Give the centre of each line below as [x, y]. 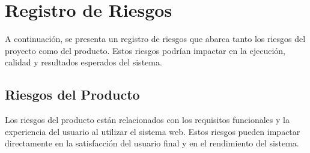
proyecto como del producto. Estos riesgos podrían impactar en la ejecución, [145, 50]
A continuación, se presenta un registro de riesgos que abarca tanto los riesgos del [155, 39]
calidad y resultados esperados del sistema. [84, 62]
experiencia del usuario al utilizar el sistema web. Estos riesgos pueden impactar [153, 131]
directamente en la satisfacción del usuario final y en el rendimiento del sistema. [152, 143]
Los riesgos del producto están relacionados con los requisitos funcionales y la [147, 120]
